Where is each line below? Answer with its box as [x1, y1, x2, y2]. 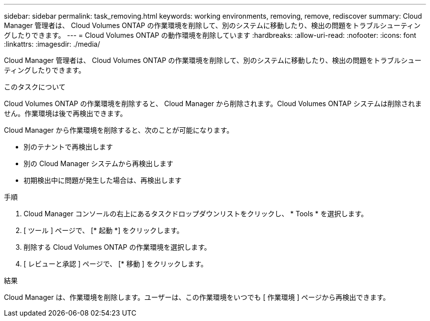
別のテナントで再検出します [24, 143, 113, 151]
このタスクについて [4, 83, 66, 91]
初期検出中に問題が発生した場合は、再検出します [24, 176, 182, 184]
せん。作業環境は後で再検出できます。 [4, 109, 127, 117]
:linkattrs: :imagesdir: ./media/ [4, 40, 100, 48]
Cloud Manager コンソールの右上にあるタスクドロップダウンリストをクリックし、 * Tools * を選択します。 [24, 209, 368, 218]
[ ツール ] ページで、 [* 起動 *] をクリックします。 [24, 226, 184, 234]
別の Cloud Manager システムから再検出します [24, 159, 173, 168]
